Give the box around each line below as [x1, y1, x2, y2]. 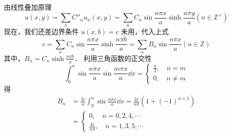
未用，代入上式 [121, 26, 169, 37]
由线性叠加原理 [4, 2, 52, 12]
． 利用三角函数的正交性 [74, 53, 152, 63]
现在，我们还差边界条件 [4, 26, 79, 37]
